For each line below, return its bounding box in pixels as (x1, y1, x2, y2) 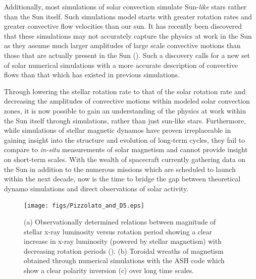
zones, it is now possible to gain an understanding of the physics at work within (4, 105, 246, 115)
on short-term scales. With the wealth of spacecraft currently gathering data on (4, 154, 246, 164)
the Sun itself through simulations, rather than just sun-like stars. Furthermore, (4, 115, 246, 125)
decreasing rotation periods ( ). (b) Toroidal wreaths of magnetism (24, 245, 224, 256)
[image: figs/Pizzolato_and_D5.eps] (24, 202, 145, 210)
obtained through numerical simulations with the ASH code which (24, 255, 225, 266)
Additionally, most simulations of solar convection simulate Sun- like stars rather (4, 1, 247, 11)
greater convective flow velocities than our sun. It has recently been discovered (4, 21, 242, 31)
